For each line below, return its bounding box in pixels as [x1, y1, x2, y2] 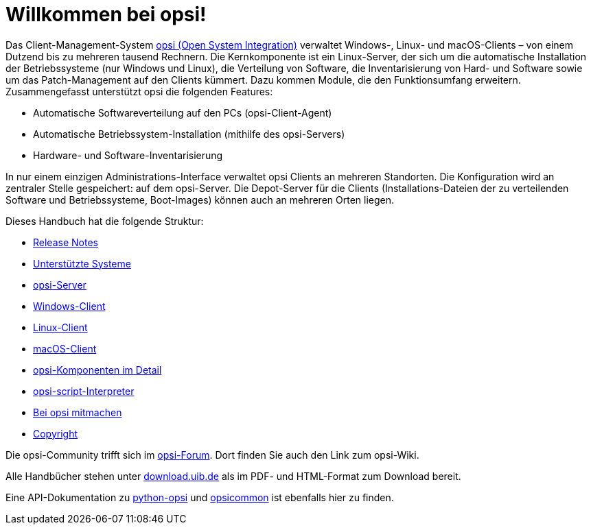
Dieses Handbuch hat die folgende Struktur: [5, 215, 204, 227]
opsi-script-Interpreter [33, 385, 135, 397]
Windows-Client [33, 300, 106, 312]
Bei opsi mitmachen [33, 406, 122, 418]
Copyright [33, 427, 78, 439]
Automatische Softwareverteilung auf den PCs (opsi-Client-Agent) [33, 106, 332, 119]
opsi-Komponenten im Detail [33, 363, 162, 376]
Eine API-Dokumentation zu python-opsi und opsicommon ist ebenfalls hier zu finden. [5, 491, 394, 503]
